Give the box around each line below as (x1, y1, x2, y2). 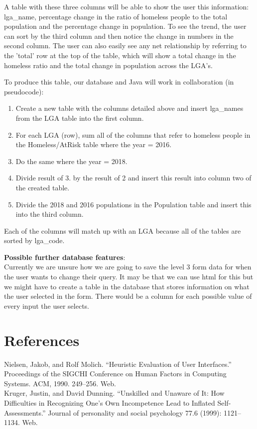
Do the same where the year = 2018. (15, 156, 128, 166)
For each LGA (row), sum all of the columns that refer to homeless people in (15, 129, 251, 140)
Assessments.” (4, 407, 46, 418)
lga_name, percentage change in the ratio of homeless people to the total (4, 11, 228, 21)
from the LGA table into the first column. (15, 112, 144, 123)
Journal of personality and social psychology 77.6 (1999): (48, 407, 222, 418)
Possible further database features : (4, 252, 126, 262)
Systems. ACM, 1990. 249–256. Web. (4, 378, 116, 388)
